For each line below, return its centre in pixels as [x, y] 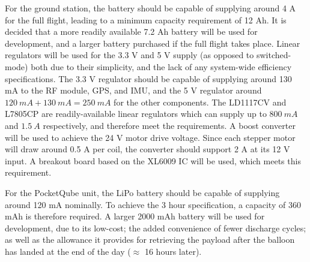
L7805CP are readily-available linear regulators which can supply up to [136, 114]
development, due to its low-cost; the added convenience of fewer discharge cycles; [156, 228]
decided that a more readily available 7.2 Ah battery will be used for [131, 31]
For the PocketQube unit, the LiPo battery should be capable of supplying [142, 192]
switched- [274, 55]
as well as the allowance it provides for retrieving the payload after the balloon [150, 240]
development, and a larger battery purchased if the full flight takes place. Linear [153, 43]
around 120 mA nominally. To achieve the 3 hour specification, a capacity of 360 [153, 204]
